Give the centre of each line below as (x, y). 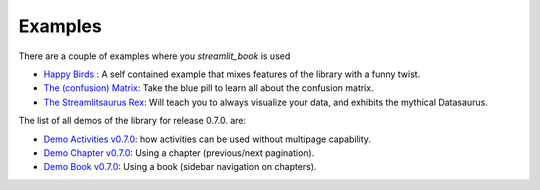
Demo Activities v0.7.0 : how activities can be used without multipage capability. (207, 139)
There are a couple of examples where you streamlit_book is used (154, 56)
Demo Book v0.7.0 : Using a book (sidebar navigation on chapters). (180, 167)
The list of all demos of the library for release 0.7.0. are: (132, 121)
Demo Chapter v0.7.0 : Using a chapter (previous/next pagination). (179, 152)
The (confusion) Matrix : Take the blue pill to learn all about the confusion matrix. (208, 88)
